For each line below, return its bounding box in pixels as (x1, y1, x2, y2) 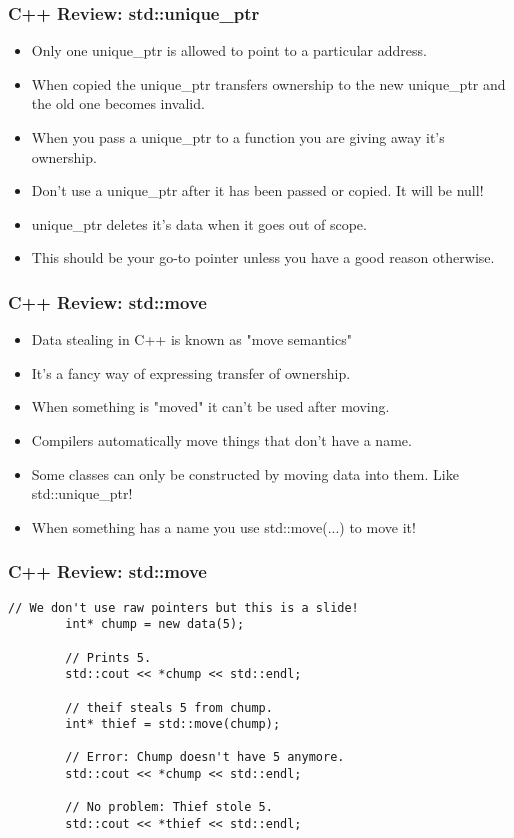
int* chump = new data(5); (65, 617, 245, 632)
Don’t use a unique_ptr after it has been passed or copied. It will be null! (31, 180, 484, 201)
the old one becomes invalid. (31, 93, 205, 114)
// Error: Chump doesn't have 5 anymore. (65, 750, 345, 765)
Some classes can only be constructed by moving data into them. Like (31, 463, 459, 484)
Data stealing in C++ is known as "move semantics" (31, 329, 352, 350)
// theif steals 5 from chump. (65, 700, 273, 715)
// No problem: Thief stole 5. (65, 800, 273, 815)
